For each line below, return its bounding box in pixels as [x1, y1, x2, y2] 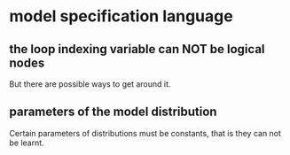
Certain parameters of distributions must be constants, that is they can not [9, 128, 282, 138]
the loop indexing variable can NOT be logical [9, 42, 265, 57]
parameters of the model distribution [9, 105, 217, 120]
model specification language [9, 6, 233, 27]
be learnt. [9, 137, 44, 148]
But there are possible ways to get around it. [9, 79, 171, 89]
